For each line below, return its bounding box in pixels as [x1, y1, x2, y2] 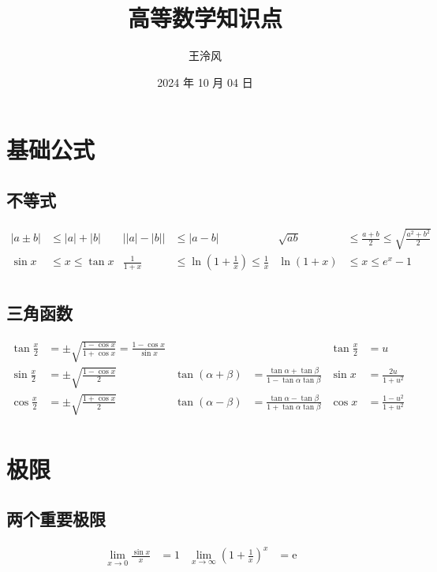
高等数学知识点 [127, 2, 282, 34]
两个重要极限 [6, 507, 106, 531]
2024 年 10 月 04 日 [157, 73, 253, 90]
